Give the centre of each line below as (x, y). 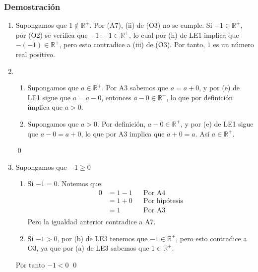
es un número (233, 44)
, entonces (116, 97)
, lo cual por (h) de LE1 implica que (184, 34)
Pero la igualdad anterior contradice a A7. (92, 222)
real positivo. (35, 54)
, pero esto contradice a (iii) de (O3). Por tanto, (132, 44)
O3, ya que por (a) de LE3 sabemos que (88, 248)
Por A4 (155, 193)
